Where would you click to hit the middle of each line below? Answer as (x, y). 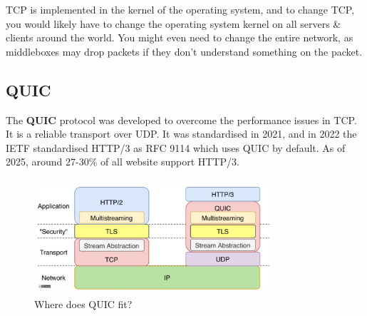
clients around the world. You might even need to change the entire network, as (180, 37)
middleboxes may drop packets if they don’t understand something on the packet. (184, 51)
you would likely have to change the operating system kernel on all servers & (174, 23)
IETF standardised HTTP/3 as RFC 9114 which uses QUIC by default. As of (176, 147)
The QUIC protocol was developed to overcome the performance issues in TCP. (181, 119)
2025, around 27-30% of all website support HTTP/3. (123, 162)
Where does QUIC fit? (83, 304)
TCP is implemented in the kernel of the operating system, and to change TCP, (180, 9)
